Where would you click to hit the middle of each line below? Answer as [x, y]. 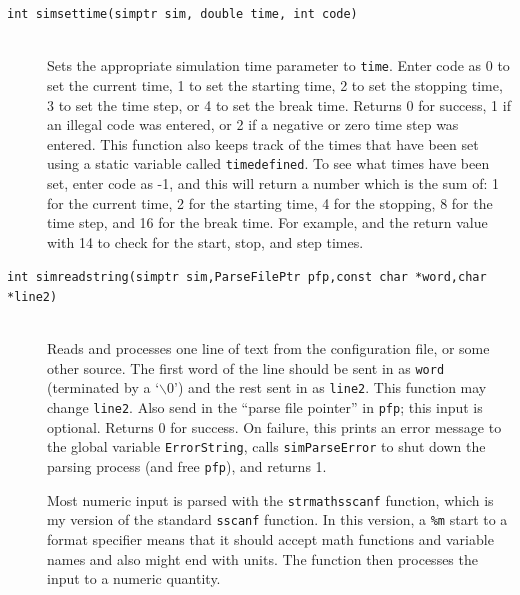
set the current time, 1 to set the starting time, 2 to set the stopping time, [275, 84]
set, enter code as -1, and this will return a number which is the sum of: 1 [273, 182]
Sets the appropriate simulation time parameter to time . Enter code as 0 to [278, 65]
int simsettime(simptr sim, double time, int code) [182, 14]
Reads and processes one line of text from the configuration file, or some [268, 348]
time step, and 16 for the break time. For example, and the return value [267, 222]
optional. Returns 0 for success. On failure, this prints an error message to [274, 426]
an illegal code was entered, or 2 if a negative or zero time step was [253, 124]
